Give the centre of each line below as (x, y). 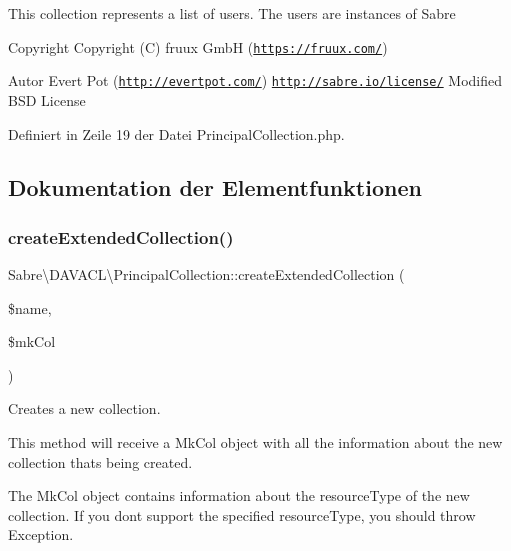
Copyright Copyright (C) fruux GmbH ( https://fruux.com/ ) (198, 46)
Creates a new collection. (84, 408)
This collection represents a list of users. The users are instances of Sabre (232, 13)
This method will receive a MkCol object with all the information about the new (255, 442)
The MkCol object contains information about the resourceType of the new (239, 495)
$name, (30, 307)
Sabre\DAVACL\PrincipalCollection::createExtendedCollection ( (206, 274)
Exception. (41, 534)
